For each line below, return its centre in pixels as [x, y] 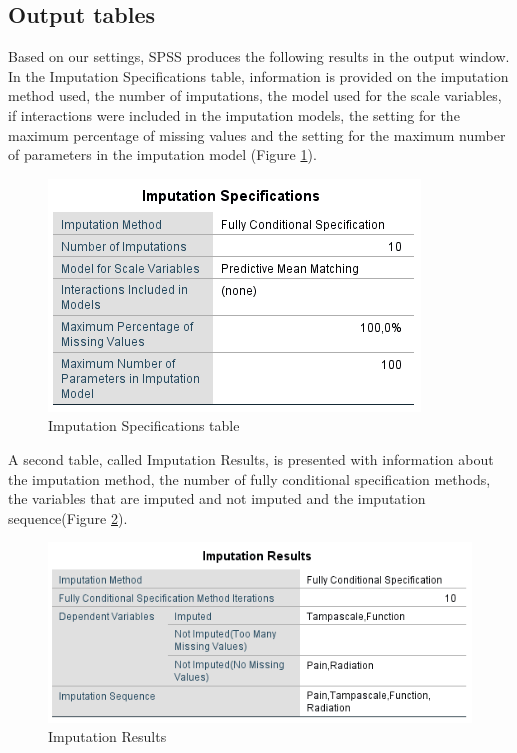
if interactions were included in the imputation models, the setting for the [234, 114]
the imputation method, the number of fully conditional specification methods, [249, 478]
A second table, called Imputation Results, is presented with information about [251, 458]
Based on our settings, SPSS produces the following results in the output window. [259, 56]
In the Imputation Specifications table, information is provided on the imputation [258, 75]
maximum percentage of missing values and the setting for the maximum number [257, 134]
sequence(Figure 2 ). [68, 517]
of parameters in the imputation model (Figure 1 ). [162, 154]
